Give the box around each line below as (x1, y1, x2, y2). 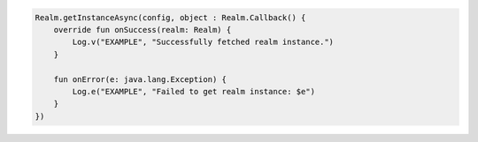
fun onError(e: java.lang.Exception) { (53, 74, 227, 84)
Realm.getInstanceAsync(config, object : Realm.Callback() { (35, 12, 306, 22)
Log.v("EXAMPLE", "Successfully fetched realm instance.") (72, 37, 335, 48)
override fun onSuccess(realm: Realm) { (53, 25, 232, 34)
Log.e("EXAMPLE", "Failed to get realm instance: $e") (72, 86, 316, 96)
